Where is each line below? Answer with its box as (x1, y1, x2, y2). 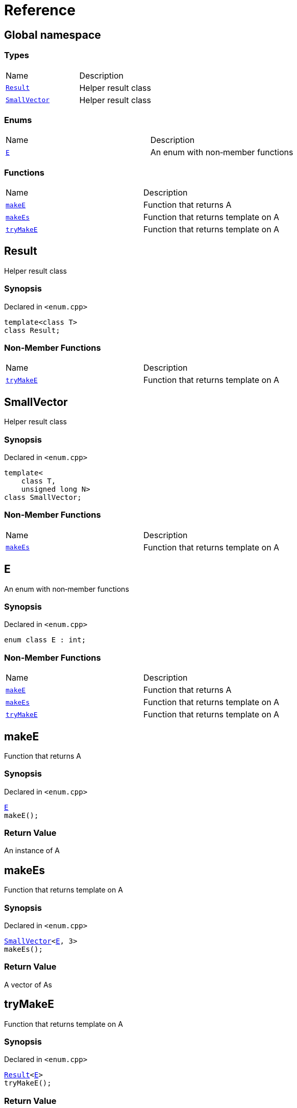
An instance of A (4, 846, 60, 855)
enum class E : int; (4, 636, 86, 644)
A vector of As (4, 980, 52, 989)
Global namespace (4, 28, 101, 41)
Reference (4, 2, 76, 19)
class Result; (4, 326, 60, 334)
